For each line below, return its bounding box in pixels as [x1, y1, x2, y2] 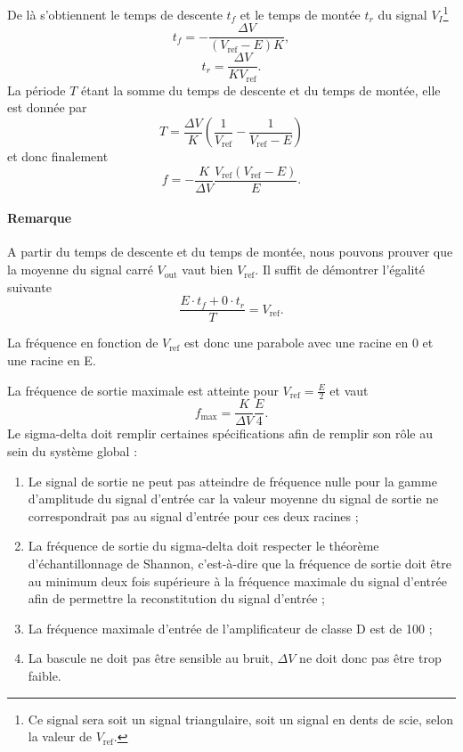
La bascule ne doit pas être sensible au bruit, [28, 649, 273, 667]
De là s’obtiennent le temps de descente [7, 4, 223, 23]
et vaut [329, 380, 369, 399]
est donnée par [7, 98, 87, 117]
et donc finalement [7, 147, 109, 166]
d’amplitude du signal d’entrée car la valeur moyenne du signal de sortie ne [28, 489, 439, 508]
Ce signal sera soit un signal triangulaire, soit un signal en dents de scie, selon [28, 709, 453, 728]
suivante [7, 277, 52, 296]
